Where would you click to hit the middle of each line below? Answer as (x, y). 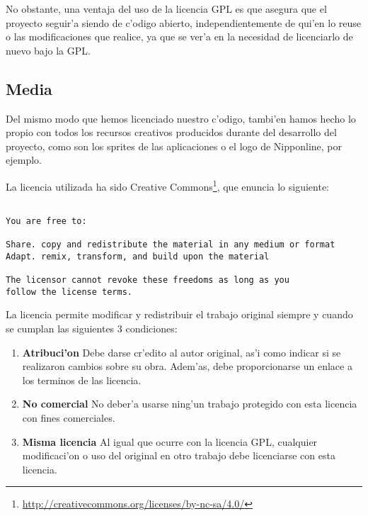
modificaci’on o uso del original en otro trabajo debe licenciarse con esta (179, 455)
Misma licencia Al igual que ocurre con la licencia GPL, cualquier (170, 441)
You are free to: (46, 221)
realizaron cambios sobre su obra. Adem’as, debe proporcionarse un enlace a (187, 366)
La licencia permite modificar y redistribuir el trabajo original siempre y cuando (179, 314)
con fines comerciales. (69, 418)
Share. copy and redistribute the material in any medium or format (171, 245)
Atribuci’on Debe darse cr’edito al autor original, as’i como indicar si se (182, 352)
